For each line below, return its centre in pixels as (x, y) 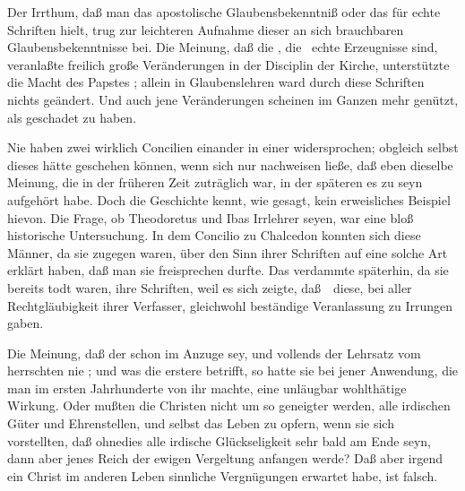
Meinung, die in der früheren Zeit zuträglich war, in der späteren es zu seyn (215, 182)
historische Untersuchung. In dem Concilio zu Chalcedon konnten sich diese (214, 235)
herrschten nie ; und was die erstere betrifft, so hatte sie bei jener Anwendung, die (233, 370)
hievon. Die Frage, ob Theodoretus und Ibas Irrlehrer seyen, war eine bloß (211, 217)
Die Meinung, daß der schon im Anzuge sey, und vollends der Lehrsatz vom (214, 353)
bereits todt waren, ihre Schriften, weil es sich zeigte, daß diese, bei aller (210, 287)
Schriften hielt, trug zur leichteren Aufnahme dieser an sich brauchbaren (206, 29)
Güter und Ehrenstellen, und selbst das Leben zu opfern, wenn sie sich (201, 423)
